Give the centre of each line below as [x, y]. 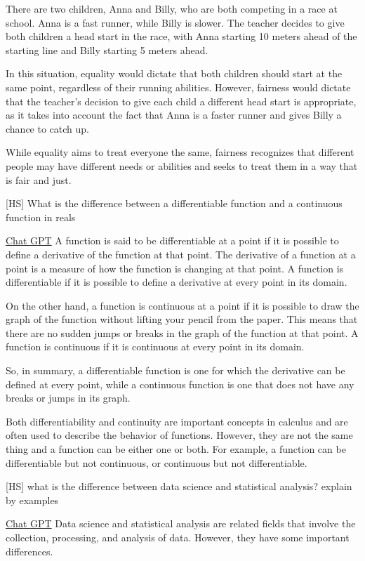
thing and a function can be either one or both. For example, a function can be [176, 449]
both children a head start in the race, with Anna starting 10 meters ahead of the [181, 36]
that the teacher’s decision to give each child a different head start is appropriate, [181, 101]
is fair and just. [39, 179]
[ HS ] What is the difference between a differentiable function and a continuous [174, 203]
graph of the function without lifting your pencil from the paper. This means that [182, 319]
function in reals [41, 217]
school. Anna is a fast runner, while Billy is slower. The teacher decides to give [175, 22]
